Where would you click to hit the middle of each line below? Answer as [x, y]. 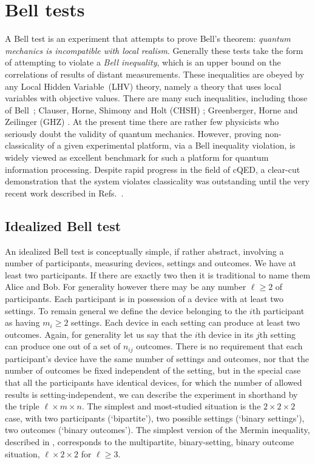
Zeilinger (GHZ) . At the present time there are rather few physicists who [142, 122]
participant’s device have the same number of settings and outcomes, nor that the [157, 358]
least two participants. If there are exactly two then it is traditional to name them [158, 274]
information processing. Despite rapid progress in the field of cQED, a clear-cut [153, 169]
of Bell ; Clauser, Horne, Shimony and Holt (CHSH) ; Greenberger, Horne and [151, 109]
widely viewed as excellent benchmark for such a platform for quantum [137, 157]
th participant [278, 310]
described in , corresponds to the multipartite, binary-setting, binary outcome [150, 442]
